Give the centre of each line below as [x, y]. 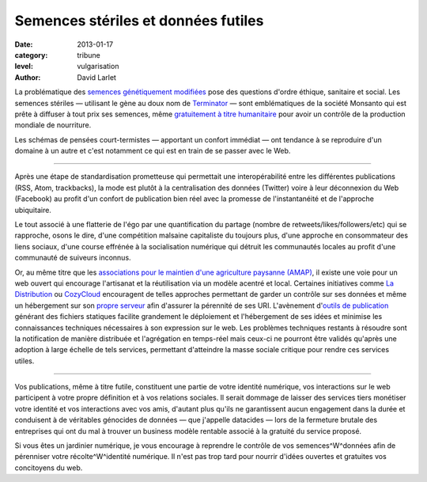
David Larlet [96, 77]
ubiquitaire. [33, 210]
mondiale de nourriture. [53, 125]
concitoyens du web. [49, 468]
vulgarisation [98, 66]
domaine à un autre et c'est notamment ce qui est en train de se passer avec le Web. [153, 151]
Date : [24, 44]
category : [31, 55]
